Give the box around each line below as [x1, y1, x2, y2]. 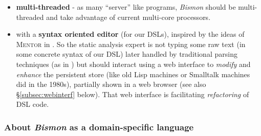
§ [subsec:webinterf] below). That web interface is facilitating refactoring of [16, 88, 249, 99]
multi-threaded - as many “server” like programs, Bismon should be [16, 2, 236, 12]
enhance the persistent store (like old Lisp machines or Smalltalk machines [16, 69, 250, 79]
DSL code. [16, 99, 49, 109]
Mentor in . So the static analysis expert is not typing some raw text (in [16, 38, 246, 49]
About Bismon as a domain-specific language [4, 120, 194, 133]
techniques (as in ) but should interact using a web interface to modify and [16, 58, 251, 69]
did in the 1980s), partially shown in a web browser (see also [16, 79, 206, 89]
